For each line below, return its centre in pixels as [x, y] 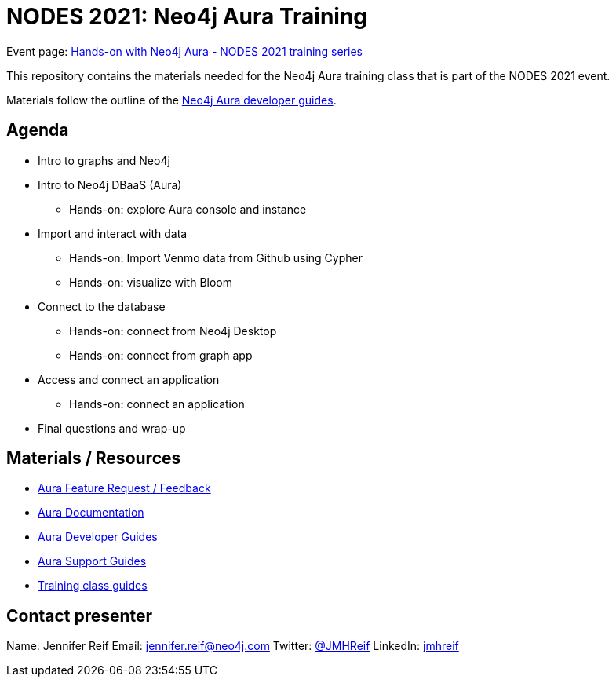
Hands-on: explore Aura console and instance [188, 209]
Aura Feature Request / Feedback [124, 488]
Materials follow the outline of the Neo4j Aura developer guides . [171, 100]
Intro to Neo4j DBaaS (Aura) [110, 184]
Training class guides [93, 586]
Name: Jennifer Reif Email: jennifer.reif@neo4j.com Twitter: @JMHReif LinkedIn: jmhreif [233, 646]
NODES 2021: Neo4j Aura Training [187, 16]
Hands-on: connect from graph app [161, 355]
